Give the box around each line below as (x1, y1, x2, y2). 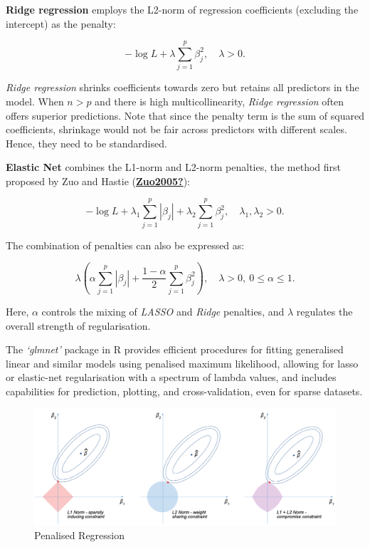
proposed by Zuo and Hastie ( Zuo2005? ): (6, 173, 190, 188)
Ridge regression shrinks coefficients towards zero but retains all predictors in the (6, 80, 359, 95)
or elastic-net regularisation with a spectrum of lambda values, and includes (6, 370, 337, 385)
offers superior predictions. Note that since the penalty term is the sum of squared (6, 108, 364, 123)
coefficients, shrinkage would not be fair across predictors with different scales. (6, 122, 347, 137)
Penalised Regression (34, 528, 125, 543)
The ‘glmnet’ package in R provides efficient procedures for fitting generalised (6, 342, 344, 357)
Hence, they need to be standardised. (6, 135, 167, 150)
